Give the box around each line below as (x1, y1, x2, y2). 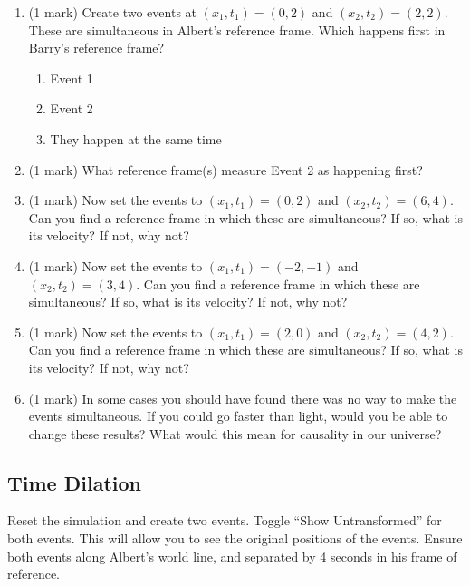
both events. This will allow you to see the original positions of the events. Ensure (7, 529, 463, 548)
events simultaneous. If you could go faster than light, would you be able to (28, 406, 448, 425)
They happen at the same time (50, 129, 222, 148)
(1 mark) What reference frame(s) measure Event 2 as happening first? (28, 160, 423, 179)
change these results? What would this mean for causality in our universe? (28, 424, 442, 443)
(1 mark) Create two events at (28, 3, 197, 21)
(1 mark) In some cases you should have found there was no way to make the (28, 388, 457, 407)
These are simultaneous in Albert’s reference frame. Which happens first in (28, 20, 446, 39)
